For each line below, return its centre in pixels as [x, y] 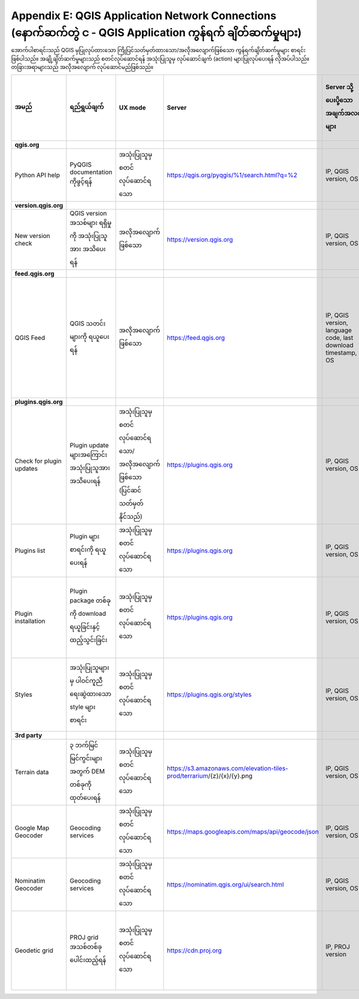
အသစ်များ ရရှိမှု [91, 222]
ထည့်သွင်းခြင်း [89, 640]
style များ [83, 706]
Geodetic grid [34, 950]
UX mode [132, 108]
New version [32, 236]
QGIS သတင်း [88, 324]
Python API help [37, 175]
